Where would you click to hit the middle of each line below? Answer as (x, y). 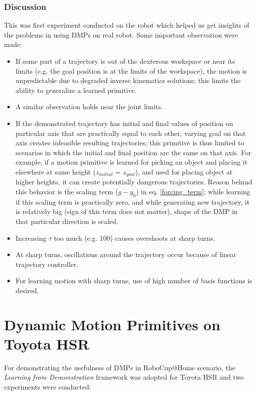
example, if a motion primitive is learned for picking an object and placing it (131, 162)
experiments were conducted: (48, 387)
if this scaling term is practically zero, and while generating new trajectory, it (132, 201)
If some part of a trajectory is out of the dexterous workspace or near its (125, 61)
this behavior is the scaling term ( (67, 191)
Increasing (31, 238)
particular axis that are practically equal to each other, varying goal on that (131, 133)
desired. (27, 290)
